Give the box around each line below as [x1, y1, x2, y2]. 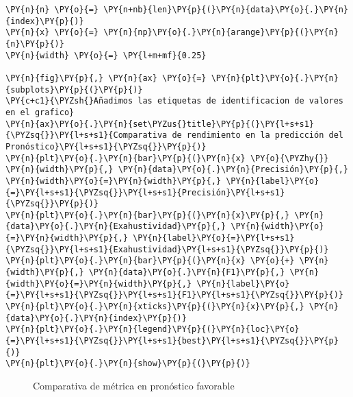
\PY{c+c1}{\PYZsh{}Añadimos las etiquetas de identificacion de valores [5, 96, 343, 106]
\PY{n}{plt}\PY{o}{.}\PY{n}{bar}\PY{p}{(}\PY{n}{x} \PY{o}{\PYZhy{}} [5, 153, 329, 163]
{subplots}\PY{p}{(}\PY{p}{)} [5, 84, 143, 95]
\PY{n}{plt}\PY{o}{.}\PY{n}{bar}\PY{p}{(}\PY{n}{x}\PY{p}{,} [5, 210, 290, 220]
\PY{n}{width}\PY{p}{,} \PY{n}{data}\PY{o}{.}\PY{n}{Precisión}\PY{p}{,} [5, 165, 349, 175]
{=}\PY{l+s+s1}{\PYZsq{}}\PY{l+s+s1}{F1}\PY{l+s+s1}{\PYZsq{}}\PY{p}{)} [5, 290, 343, 300]
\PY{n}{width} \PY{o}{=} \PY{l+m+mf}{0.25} [5, 50, 207, 60]
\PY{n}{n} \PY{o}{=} [5, 5, 99, 14]
